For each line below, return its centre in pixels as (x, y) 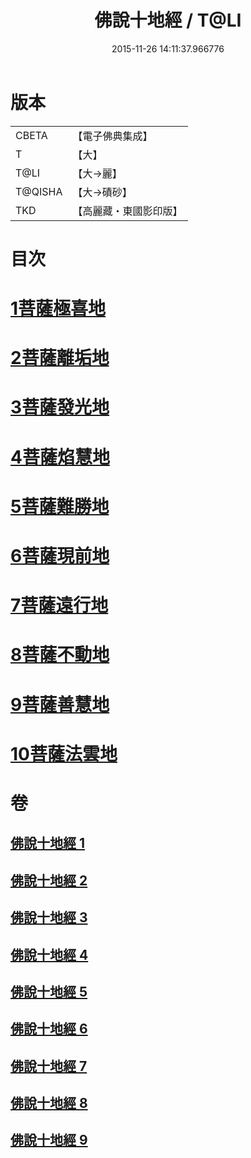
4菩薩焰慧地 (60, 457)
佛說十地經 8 (49, 1103)
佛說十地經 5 (49, 991)
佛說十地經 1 (48, 843)
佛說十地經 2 (49, 880)
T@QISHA (39, 191)
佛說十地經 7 (49, 1066)
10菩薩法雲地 (64, 753)
